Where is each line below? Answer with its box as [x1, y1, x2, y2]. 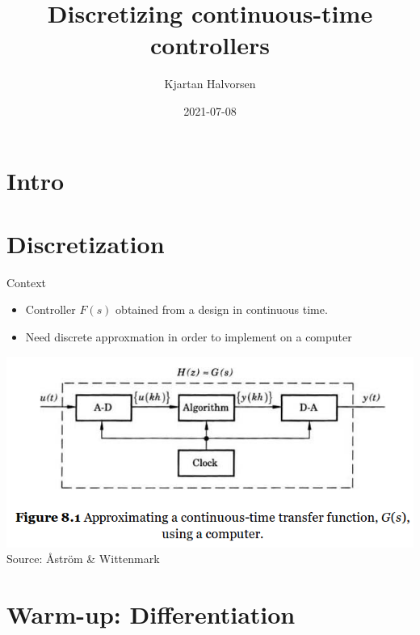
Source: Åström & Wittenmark [6, 550, 160, 567]
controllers [150, 28, 270, 61]
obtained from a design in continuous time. [115, 301, 328, 318]
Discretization [6, 226, 165, 260]
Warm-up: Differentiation [6, 598, 296, 631]
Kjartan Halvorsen [164, 75, 256, 92]
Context [6, 273, 46, 290]
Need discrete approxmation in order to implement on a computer [25, 328, 352, 345]
